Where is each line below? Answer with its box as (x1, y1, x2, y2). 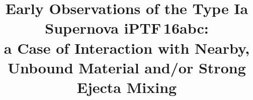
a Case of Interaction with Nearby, (4, 37, 250, 58)
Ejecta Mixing (76, 76, 177, 97)
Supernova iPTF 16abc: (45, 18, 209, 38)
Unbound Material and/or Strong (8, 57, 246, 77)
